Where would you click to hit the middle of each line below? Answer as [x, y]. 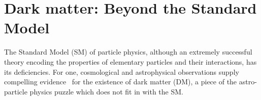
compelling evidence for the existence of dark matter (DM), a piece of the [121, 82]
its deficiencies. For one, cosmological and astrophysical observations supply [122, 71]
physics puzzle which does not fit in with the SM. [106, 91]
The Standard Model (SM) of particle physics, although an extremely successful [128, 52]
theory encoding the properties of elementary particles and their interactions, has [130, 61]
